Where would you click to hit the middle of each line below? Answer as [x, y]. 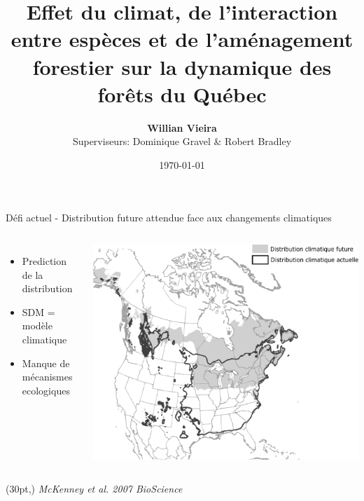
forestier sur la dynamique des [182, 66]
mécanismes [47, 377]
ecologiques [46, 390]
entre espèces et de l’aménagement [182, 39]
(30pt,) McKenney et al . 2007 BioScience [94, 489]
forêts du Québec [182, 94]
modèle [37, 325]
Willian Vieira [182, 127]
